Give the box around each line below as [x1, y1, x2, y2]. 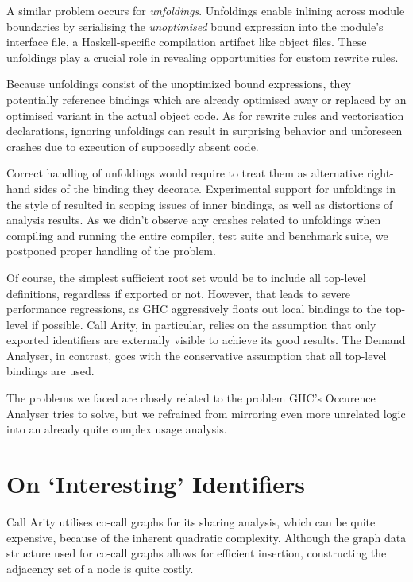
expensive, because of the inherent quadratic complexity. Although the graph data [6, 529, 407, 545]
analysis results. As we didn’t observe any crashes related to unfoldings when [6, 211, 381, 228]
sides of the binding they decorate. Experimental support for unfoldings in [34, 180, 396, 196]
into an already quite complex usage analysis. [6, 421, 227, 437]
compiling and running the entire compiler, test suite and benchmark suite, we [6, 227, 388, 243]
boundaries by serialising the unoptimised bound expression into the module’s [6, 17, 384, 34]
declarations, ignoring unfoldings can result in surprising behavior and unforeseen [6, 122, 403, 139]
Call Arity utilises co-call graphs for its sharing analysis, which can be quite [6, 513, 376, 530]
